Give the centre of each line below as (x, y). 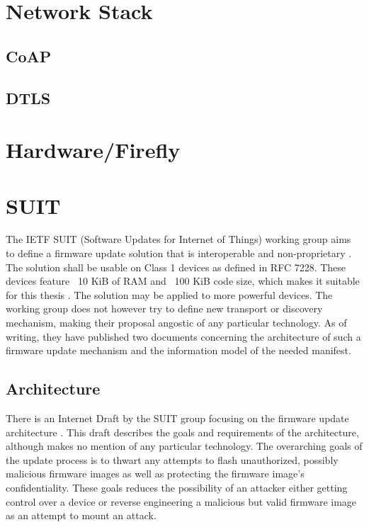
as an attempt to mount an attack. (81, 515)
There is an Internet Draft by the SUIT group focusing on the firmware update (177, 418)
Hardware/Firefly (93, 150)
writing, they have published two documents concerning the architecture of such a (183, 336)
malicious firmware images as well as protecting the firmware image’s (155, 474)
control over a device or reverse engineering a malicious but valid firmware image (181, 501)
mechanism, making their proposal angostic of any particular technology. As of (176, 322)
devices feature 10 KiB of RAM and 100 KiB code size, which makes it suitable (183, 281)
